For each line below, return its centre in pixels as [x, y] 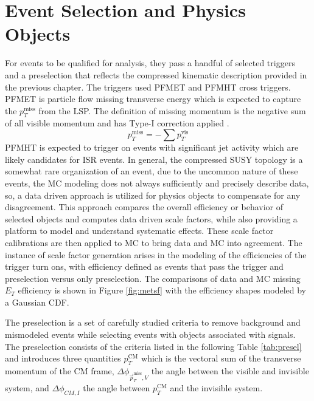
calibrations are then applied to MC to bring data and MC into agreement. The [154, 242]
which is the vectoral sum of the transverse [221, 358]
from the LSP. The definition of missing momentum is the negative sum [172, 110]
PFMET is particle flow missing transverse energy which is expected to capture [153, 99]
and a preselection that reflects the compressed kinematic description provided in [156, 74]
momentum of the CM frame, [60, 371]
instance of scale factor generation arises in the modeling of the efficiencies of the [156, 254]
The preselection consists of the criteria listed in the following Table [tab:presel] [153, 346]
